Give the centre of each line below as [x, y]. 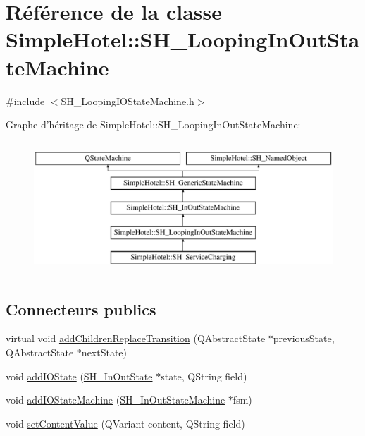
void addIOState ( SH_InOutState [79, 376]
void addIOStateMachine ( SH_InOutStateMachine [116, 400]
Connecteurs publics [81, 309]
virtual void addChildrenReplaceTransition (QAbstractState [136, 338]
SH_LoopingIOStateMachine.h [128, 101]
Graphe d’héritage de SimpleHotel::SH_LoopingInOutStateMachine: [153, 125]
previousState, [304, 338]
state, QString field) [204, 376]
